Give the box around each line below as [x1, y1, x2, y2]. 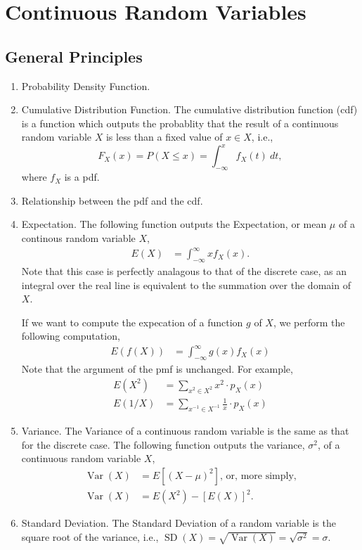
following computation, [21, 328, 120, 343]
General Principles [5, 45, 143, 67]
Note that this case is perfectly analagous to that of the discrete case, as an [21, 263, 347, 278]
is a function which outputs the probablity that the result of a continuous [21, 115, 339, 130]
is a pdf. [64, 170, 100, 184]
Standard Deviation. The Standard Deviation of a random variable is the [21, 516, 336, 530]
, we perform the [273, 314, 345, 329]
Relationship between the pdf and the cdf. [21, 193, 203, 207]
